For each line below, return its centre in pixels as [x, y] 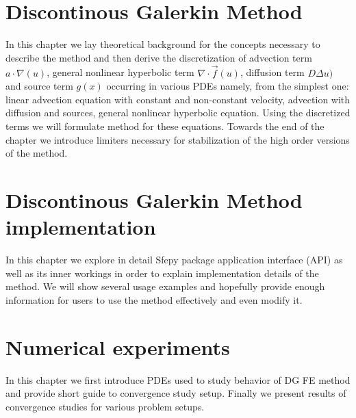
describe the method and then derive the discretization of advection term [159, 57]
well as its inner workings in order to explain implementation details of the [162, 273]
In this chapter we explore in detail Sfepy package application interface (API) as [174, 259]
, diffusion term [272, 72]
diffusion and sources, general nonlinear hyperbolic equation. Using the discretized [178, 113]
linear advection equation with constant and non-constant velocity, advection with [178, 99]
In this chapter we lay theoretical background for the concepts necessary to [163, 44]
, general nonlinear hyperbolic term [120, 72]
